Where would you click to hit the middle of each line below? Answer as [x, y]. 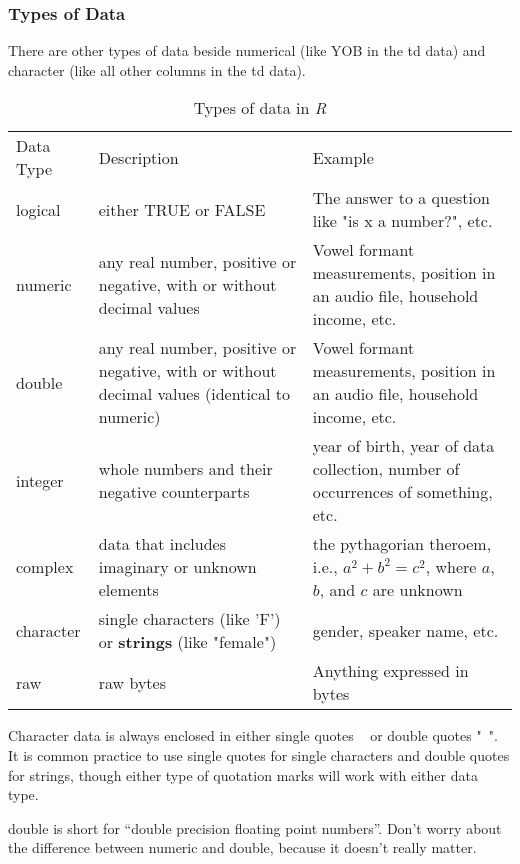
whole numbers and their [185, 469]
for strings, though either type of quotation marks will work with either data [243, 774]
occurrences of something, [402, 492]
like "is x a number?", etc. [402, 221]
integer [40, 480]
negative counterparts [174, 492]
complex [45, 567]
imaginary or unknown [177, 567]
